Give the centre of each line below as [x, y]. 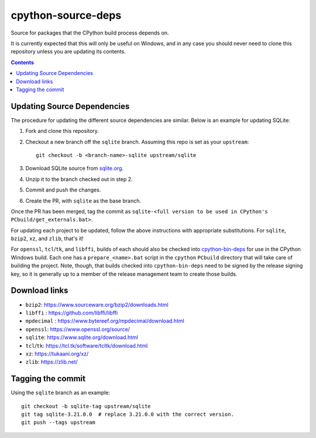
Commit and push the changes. [63, 190]
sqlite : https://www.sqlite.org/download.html [82, 337]
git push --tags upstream [59, 422]
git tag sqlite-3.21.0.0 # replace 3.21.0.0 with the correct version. [128, 414]
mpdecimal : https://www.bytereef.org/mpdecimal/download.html [105, 321]
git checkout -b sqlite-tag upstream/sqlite [86, 406]
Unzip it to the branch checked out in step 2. [79, 179]
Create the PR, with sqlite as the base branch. [83, 201]
